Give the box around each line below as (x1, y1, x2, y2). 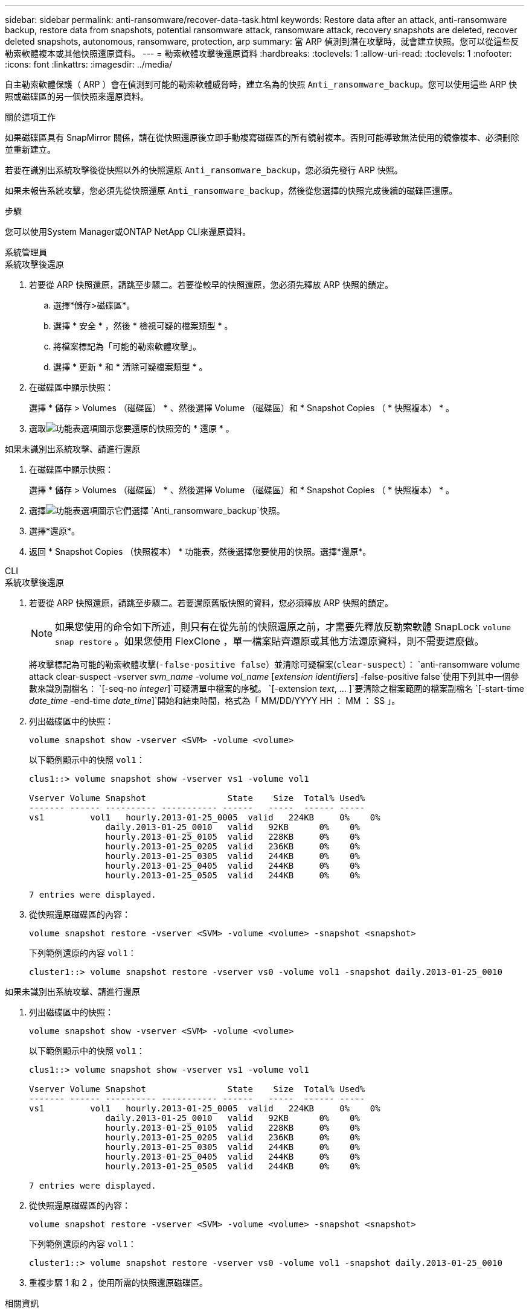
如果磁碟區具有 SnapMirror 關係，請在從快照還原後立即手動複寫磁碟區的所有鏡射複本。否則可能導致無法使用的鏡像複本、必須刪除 (5, 132, 519, 142)
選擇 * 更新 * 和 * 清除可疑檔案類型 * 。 (53, 362, 208, 372)
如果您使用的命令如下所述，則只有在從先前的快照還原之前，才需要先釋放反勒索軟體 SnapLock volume (55, 621, 511, 633)
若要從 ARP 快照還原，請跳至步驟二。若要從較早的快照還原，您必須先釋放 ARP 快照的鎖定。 (29, 280, 393, 290)
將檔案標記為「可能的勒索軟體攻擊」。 (53, 341, 201, 351)
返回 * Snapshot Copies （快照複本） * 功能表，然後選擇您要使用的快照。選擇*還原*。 (29, 546, 371, 557)
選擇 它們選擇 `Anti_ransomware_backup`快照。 (29, 505, 285, 516)
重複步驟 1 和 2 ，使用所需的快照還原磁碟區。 (29, 1277, 208, 1288)
